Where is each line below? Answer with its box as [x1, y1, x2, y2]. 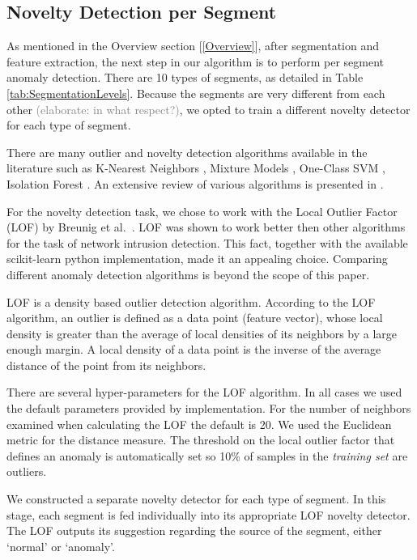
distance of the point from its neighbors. [6, 356, 206, 373]
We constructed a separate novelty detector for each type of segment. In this [6, 490, 386, 507]
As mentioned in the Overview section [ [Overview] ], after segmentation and [6, 37, 380, 54]
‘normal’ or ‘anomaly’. [6, 537, 115, 554]
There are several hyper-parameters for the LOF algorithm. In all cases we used [6, 384, 402, 401]
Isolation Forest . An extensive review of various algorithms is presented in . [6, 175, 384, 192]
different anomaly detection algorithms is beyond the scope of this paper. [6, 265, 370, 282]
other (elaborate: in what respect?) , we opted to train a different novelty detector [6, 100, 411, 117]
